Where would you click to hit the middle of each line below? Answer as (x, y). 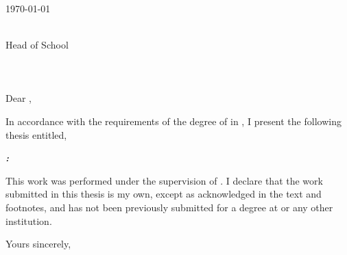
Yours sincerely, (38, 244)
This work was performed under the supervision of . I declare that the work (164, 180)
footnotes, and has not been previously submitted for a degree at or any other (169, 207)
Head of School (37, 44)
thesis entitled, (36, 134)
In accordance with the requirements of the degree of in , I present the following (173, 121)
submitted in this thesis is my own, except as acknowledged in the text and (164, 194)
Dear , (19, 98)
